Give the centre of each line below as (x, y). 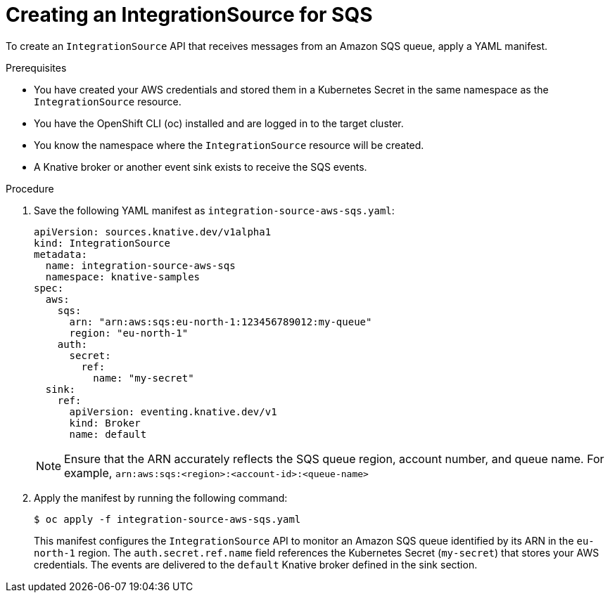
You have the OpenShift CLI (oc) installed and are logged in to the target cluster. (219, 123)
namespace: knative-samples (123, 277)
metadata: (61, 254)
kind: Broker (105, 423)
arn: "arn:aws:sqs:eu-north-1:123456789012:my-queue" (221, 321)
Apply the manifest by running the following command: (161, 498)
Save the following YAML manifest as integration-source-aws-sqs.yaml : (214, 210)
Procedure (30, 188)
